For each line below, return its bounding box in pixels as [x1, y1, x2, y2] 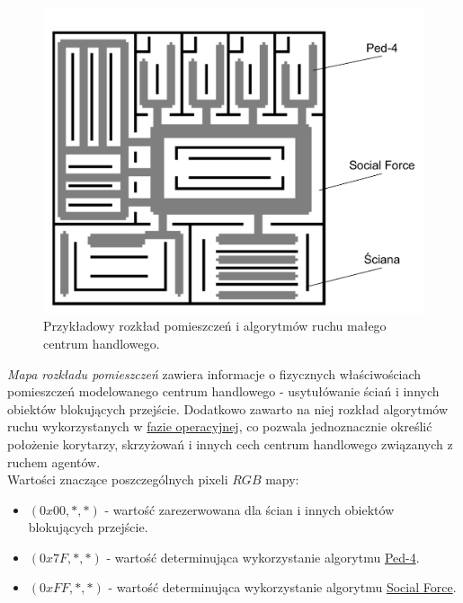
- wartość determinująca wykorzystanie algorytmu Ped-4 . [106, 547, 420, 566]
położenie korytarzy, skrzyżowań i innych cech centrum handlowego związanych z [7, 434, 453, 453]
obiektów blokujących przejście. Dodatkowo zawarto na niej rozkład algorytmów [7, 399, 449, 418]
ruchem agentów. [7, 452, 101, 471]
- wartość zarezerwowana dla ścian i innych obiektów [104, 500, 395, 519]
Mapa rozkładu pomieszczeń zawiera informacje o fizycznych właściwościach [7, 364, 422, 383]
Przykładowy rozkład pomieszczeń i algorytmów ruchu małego [43, 316, 387, 335]
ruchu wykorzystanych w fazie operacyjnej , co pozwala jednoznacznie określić [7, 417, 432, 436]
